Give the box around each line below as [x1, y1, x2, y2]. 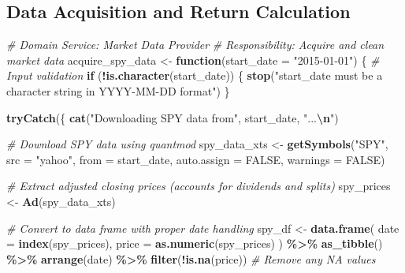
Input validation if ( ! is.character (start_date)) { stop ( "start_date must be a [6, 67, 383, 84]
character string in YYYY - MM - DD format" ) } [6, 82, 230, 99]
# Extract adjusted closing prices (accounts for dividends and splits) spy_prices [6, 178, 391, 194]
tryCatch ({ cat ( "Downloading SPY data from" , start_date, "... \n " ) [6, 109, 339, 125]
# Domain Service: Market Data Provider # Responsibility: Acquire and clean [6, 36, 385, 53]
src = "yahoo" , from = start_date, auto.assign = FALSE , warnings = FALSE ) [6, 151, 385, 167]
